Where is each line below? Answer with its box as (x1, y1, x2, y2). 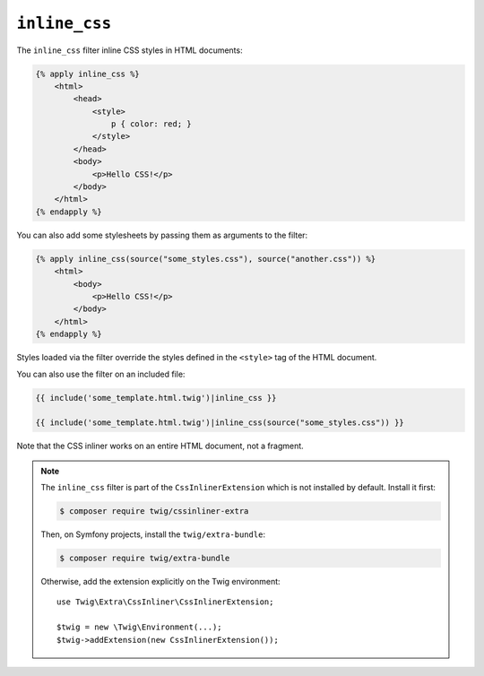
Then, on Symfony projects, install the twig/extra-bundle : (40, 529, 266, 540)
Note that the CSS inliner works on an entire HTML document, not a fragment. (16, 440, 304, 452)
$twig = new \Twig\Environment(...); (56, 622, 223, 632)
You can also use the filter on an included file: (16, 368, 186, 379)
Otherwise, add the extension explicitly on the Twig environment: (40, 576, 281, 586)
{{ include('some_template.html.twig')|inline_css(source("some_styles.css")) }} (35, 418, 405, 428)
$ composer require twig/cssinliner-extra (59, 507, 249, 516)
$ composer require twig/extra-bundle (59, 553, 230, 563)
